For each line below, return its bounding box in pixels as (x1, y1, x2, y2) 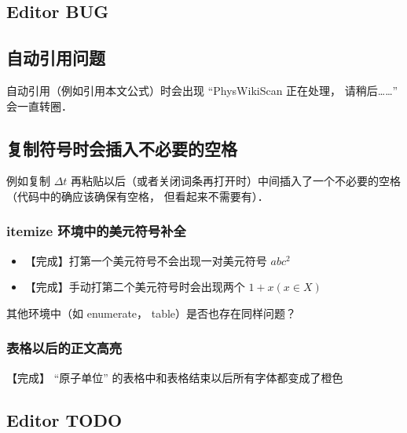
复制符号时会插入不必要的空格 (6, 136, 237, 160)
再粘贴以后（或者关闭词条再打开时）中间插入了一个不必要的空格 (71, 173, 401, 189)
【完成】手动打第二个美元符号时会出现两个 (24, 278, 245, 295)
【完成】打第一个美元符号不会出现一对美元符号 (24, 252, 267, 268)
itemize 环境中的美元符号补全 (6, 221, 186, 241)
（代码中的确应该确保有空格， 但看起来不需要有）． (6, 187, 269, 204)
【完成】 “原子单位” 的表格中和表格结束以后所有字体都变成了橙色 (6, 369, 343, 385)
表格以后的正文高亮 (6, 338, 123, 358)
